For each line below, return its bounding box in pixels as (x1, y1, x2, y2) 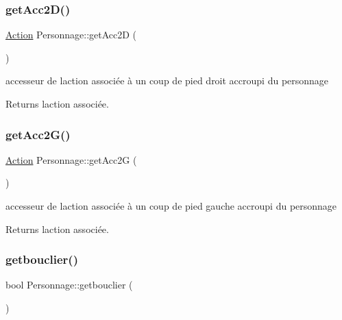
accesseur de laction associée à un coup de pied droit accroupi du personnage (5, 73, 329, 88)
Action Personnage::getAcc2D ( (5, 27, 137, 42)
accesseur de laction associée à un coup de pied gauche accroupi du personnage (5, 199, 337, 212)
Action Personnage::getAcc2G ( (5, 152, 137, 167)
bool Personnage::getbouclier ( (5, 278, 133, 292)
